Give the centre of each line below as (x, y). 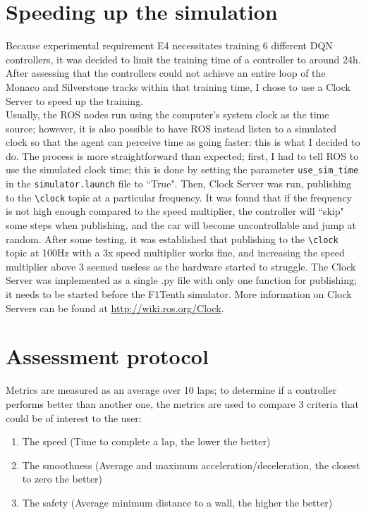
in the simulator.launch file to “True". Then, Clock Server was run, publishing (179, 184)
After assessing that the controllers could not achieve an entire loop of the (166, 73)
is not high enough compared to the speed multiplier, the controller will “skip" (175, 211)
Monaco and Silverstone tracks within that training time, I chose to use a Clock (178, 86)
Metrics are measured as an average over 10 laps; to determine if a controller (171, 390)
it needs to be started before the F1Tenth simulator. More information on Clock (179, 294)
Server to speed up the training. (75, 100)
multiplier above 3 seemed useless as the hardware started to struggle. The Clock (181, 266)
